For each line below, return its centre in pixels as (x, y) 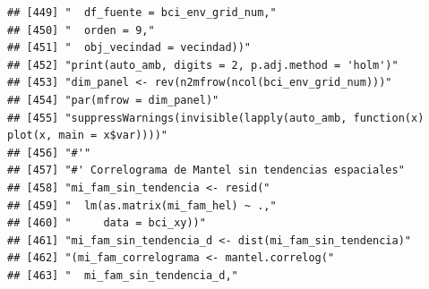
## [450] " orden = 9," (81, 30)
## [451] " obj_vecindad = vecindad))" (129, 48)
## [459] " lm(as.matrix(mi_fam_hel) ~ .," (142, 205)
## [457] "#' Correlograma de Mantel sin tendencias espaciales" (206, 170)
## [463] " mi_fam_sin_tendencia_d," (123, 275)
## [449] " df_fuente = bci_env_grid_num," (142, 13)
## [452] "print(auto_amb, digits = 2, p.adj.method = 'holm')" (203, 65)
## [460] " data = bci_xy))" (107, 223)
